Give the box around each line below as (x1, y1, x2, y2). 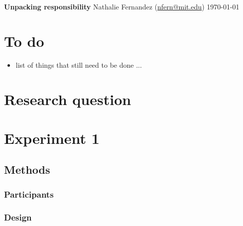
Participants (4, 188, 54, 200)
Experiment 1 (4, 127, 100, 148)
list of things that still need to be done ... (15, 59, 142, 70)
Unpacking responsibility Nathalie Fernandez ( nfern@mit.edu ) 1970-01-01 (4, 1, 240, 11)
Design (4, 211, 32, 223)
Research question (4, 89, 131, 109)
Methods (4, 162, 50, 177)
